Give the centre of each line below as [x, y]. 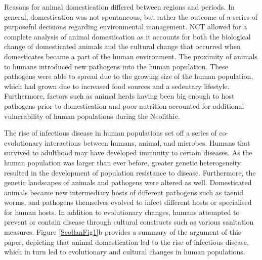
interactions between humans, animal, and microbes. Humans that [147, 142]
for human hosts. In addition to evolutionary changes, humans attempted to [122, 212]
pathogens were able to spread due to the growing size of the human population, [129, 76]
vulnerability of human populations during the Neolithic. [92, 116]
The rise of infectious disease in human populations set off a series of [111, 133]
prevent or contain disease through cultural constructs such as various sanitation [129, 222]
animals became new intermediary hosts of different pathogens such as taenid [124, 192]
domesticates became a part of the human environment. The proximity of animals [131, 56]
